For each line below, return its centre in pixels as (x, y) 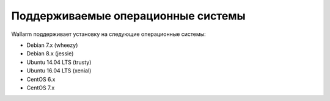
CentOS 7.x (41, 88)
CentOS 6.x (41, 79)
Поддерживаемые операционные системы (128, 16)
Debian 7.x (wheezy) (52, 45)
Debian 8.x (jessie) (50, 54)
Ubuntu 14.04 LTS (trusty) (59, 62)
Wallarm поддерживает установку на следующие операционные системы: (108, 34)
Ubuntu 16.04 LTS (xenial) (59, 71)
